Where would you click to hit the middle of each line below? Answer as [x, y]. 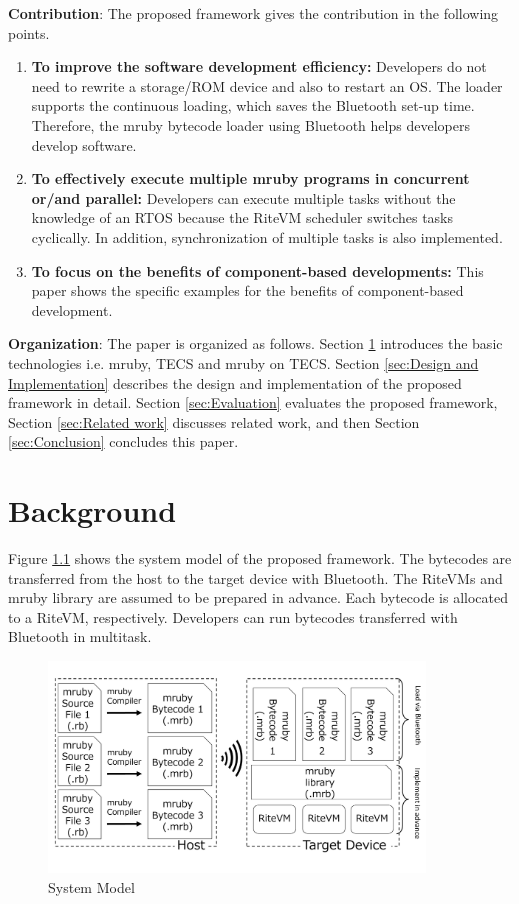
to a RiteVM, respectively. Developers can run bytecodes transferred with [233, 616]
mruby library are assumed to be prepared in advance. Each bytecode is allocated [258, 597]
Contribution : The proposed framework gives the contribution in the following [253, 13]
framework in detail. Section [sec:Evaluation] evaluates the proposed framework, [253, 402]
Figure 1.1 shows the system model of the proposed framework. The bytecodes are [260, 558]
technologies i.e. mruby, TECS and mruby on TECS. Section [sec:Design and [243, 362]
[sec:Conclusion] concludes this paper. [123, 441]
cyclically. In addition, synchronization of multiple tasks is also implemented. [267, 236]
